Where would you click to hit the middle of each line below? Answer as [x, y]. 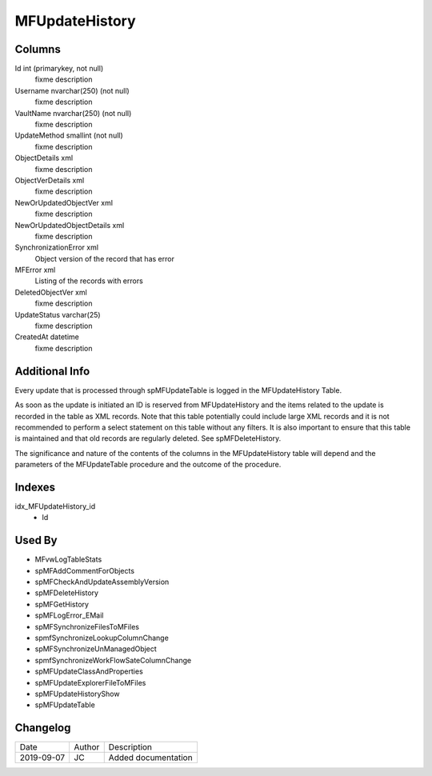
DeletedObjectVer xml [51, 292]
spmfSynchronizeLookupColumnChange [102, 638]
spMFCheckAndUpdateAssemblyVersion [102, 582]
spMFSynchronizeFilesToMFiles [87, 626]
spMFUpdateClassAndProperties [89, 671]
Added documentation [150, 758]
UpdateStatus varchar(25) [58, 314]
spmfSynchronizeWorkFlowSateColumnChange [113, 660]
